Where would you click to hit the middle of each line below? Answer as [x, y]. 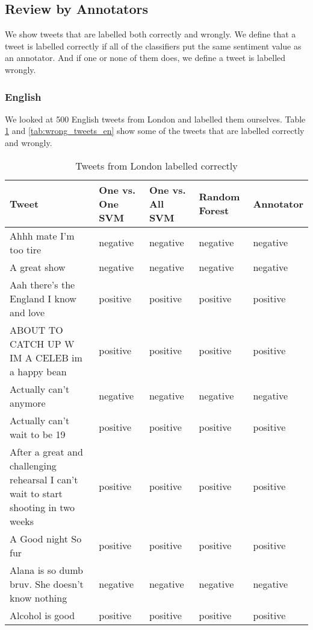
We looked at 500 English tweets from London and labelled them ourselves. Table [155, 119]
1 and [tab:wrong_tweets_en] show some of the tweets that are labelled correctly [155, 131]
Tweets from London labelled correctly [156, 165]
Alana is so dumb [46, 570]
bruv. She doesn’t [47, 584]
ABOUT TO [36, 329]
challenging [33, 465]
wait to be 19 [38, 434]
